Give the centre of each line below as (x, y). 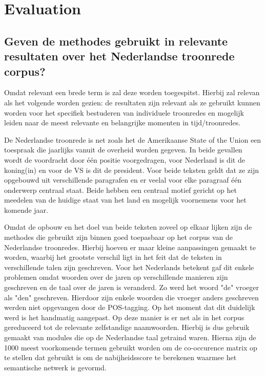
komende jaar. (26, 209)
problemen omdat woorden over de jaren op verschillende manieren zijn (116, 277)
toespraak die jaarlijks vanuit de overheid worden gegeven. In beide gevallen (123, 150)
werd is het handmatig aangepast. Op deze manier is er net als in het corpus (124, 317)
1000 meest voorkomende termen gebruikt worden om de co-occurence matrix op (131, 347)
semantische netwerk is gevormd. (55, 367)
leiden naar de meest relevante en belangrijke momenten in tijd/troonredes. (123, 123)
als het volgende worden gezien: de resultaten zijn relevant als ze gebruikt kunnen (132, 102)
